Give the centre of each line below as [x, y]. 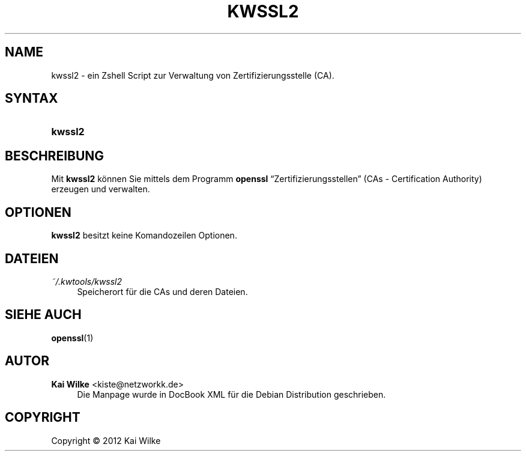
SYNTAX [32, 99]
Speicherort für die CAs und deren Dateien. [162, 291]
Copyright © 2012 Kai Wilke [106, 440]
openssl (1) [72, 338]
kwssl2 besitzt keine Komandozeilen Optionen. [144, 236]
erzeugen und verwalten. [101, 189]
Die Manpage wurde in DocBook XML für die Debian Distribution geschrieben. [231, 394]
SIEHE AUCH [43, 315]
